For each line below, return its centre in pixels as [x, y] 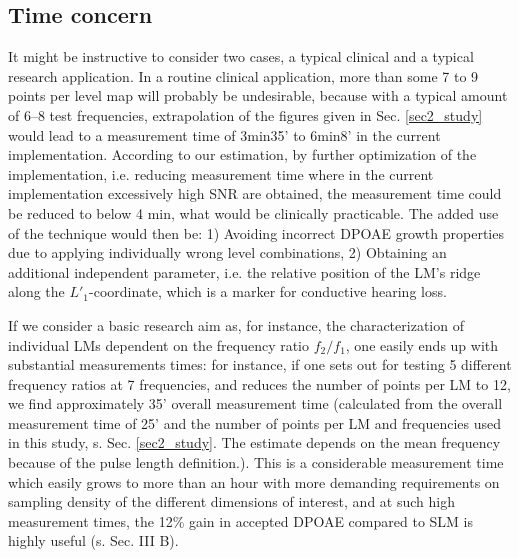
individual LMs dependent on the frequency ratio [159, 344]
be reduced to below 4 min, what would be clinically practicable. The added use [253, 212]
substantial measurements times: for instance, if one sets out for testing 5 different [260, 364]
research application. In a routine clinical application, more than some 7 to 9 [243, 75]
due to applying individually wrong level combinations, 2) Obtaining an [227, 252]
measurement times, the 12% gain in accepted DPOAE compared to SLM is [240, 520]
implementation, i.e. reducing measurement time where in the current [221, 173]
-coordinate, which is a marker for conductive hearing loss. [268, 291]
